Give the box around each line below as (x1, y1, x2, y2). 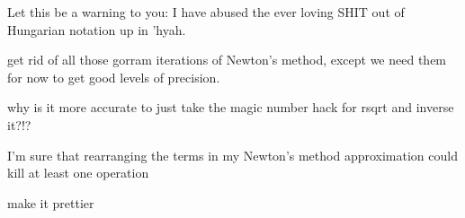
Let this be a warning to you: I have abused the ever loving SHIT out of (7, 3, 405, 21)
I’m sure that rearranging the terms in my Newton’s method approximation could (7, 145, 458, 164)
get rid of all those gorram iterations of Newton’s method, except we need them (7, 50, 447, 69)
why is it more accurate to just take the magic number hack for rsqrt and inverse (7, 98, 454, 117)
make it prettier (7, 193, 94, 212)
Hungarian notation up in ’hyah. (7, 20, 186, 39)
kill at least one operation (7, 163, 149, 182)
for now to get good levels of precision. (7, 67, 220, 86)
